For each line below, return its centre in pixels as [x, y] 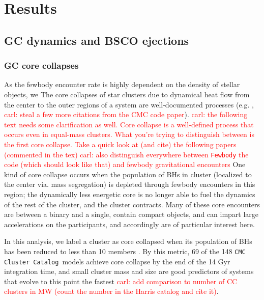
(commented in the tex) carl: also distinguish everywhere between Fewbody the [126, 154]
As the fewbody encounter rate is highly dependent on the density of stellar [122, 84]
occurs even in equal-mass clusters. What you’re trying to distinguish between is [129, 134]
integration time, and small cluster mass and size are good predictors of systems [129, 271]
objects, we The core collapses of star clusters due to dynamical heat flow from [127, 94]
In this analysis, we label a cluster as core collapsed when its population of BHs [128, 241]
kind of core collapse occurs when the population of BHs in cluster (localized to [128, 174]
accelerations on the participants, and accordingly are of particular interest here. [129, 224]
